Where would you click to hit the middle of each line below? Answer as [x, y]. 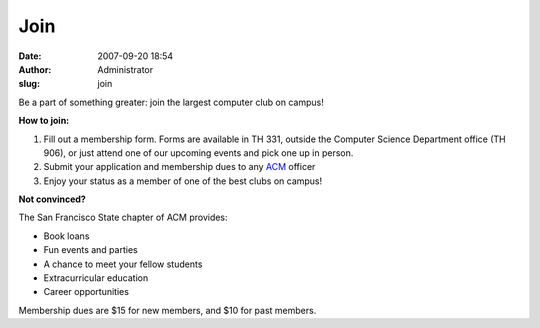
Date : [30, 56]
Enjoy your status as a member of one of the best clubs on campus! [183, 181]
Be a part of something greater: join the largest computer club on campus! [171, 102]
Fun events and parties [91, 250]
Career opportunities [86, 292]
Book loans [66, 236]
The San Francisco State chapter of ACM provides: [123, 217]
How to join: [44, 121]
